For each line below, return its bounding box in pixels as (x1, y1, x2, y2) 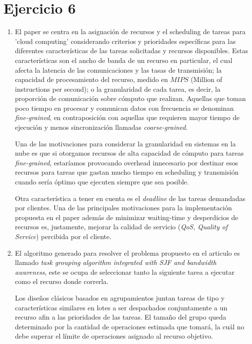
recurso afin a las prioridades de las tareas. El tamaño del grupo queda (15, 312, 227, 322)
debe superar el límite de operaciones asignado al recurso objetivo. (15, 331, 213, 341)
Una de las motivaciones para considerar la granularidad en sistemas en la (15, 138, 236, 148)
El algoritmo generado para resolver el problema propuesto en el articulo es (15, 247, 240, 258)
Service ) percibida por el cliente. (15, 231, 112, 241)
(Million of (191, 74, 222, 84)
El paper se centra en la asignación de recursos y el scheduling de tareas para (15, 26, 246, 37)
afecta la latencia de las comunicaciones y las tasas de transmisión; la (15, 64, 222, 75)
